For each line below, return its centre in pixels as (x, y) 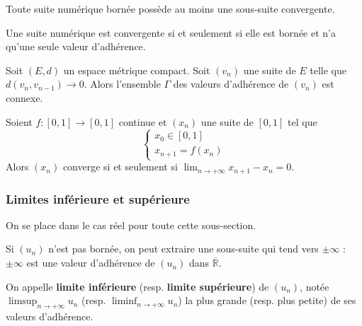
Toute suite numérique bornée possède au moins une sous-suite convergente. (170, 8)
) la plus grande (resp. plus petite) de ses (267, 300)
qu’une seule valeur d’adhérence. (76, 46)
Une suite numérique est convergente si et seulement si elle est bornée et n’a (171, 32)
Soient (19, 121)
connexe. (24, 97)
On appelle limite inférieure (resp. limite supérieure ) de (137, 286)
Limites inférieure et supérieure (98, 198)
